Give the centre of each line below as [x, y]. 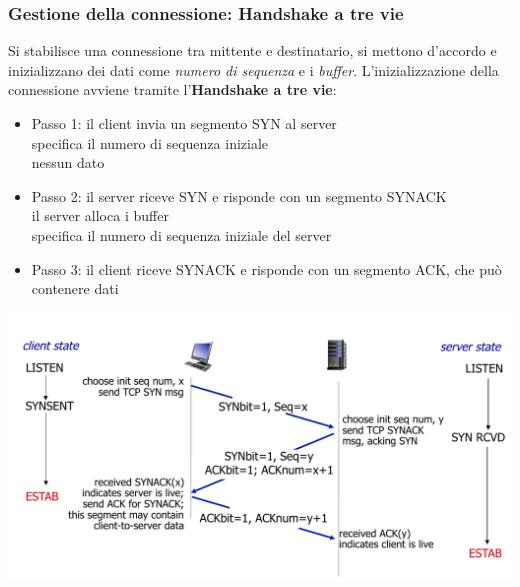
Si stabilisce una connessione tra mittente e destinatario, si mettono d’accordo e [252, 50]
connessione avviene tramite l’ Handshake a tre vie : [172, 89]
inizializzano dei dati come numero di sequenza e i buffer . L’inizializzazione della [253, 69]
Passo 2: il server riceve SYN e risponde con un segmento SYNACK [239, 195]
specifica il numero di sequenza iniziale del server [181, 234]
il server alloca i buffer [100, 215]
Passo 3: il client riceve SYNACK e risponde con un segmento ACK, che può [266, 268]
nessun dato [68, 162]
